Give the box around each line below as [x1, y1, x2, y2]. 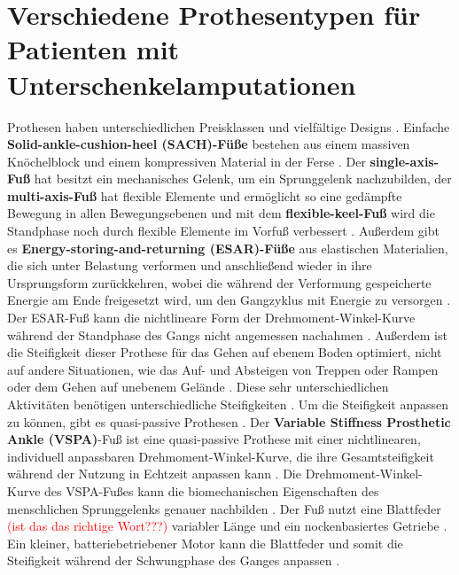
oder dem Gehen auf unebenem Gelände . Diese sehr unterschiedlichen [7, 377, 389, 396]
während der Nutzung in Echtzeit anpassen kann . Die [7, 464, 301, 483]
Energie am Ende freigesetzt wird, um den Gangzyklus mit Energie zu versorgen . [7, 291, 451, 309]
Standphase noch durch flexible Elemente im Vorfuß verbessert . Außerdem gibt [7, 221, 440, 240]
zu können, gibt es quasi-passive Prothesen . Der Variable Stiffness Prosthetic [7, 412, 451, 431]
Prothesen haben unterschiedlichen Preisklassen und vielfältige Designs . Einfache [7, 117, 450, 136]
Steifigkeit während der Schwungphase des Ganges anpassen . [7, 551, 340, 570]
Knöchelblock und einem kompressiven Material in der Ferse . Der [7, 152, 366, 170]
